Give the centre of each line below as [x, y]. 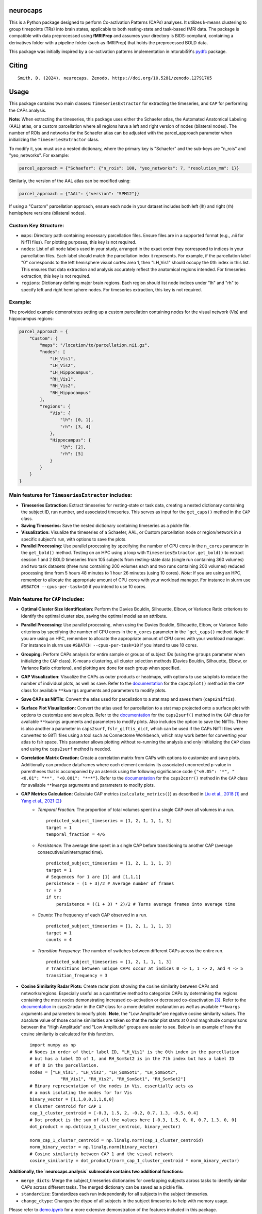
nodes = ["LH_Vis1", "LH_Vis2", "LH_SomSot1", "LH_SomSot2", [104, 1072]
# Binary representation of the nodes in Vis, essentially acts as [112, 1086]
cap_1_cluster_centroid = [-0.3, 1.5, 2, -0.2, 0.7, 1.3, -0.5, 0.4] [114, 1113]
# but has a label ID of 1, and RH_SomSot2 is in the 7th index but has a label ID [132, 1059]
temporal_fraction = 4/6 [76, 835]
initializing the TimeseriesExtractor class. [54, 140]
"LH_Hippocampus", [72, 372]
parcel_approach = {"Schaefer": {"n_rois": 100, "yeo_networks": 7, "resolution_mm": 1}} [129, 168]
